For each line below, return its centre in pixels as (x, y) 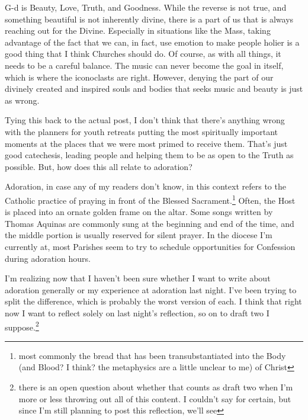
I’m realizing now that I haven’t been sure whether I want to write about (138, 278)
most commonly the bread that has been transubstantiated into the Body (152, 355)
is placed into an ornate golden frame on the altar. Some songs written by (139, 212)
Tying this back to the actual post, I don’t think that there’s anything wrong (145, 120)
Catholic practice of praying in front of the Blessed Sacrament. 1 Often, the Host (150, 199)
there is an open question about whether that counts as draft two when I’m (156, 387)
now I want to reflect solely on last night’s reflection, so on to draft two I (137, 312)
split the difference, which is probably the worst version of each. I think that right (153, 301)
